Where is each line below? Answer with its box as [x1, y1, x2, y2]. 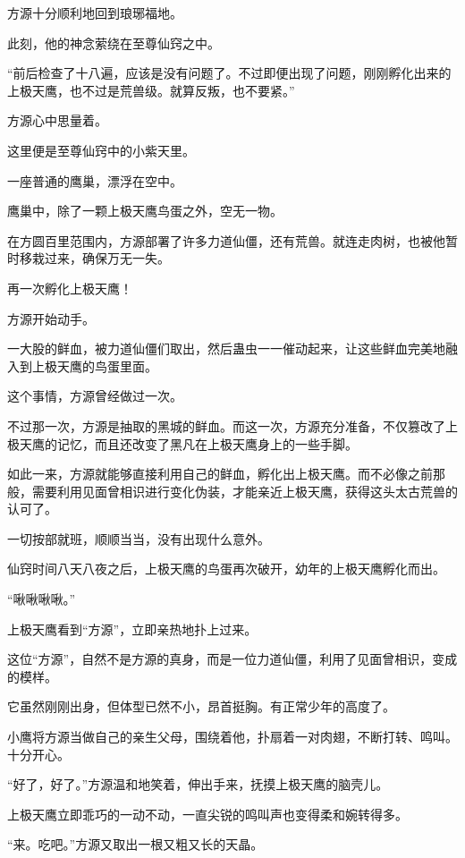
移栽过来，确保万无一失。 [19, 249, 170, 268]
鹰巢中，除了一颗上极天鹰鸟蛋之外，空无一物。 [7, 201, 283, 220]
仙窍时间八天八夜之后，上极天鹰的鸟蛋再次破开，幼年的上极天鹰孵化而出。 [7, 559, 445, 578]
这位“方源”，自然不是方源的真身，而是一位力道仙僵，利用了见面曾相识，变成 [7, 650, 458, 668]
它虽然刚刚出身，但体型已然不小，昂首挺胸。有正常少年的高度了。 [7, 697, 395, 716]
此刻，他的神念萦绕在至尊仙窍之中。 [7, 33, 220, 52]
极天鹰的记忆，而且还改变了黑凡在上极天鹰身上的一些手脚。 [7, 434, 358, 453]
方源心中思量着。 [7, 111, 107, 130]
